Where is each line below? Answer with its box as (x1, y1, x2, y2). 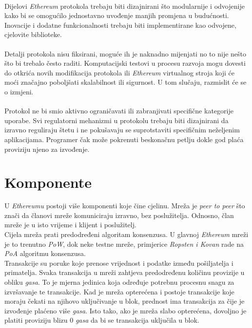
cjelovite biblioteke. (4, 29, 62, 39)
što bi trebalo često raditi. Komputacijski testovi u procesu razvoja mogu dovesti (4, 58, 246, 68)
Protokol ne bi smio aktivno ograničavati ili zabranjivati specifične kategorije (4, 106, 233, 116)
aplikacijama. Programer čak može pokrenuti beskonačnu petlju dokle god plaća (4, 134, 244, 144)
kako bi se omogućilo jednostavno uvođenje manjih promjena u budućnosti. (4, 10, 229, 20)
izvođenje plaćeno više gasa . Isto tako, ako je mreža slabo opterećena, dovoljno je (4, 305, 247, 315)
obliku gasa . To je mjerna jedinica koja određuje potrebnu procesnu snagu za (4, 276, 234, 287)
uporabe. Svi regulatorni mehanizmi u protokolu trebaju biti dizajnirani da (4, 115, 229, 125)
